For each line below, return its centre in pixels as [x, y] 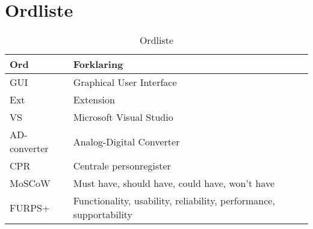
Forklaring [98, 64]
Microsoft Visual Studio [123, 117]
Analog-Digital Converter [126, 141]
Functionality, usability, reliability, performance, [174, 201]
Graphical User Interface [125, 82]
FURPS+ [30, 207]
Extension [94, 100]
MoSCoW [30, 183]
